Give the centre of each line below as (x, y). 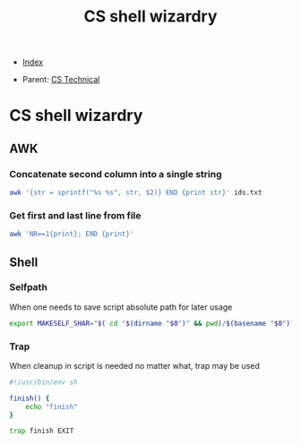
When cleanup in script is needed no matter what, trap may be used (134, 365)
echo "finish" (52, 406)
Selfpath (28, 287)
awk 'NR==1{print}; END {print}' (72, 235)
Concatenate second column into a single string (116, 174)
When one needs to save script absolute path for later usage (121, 307)
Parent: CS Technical (61, 80)
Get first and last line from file (75, 215)
